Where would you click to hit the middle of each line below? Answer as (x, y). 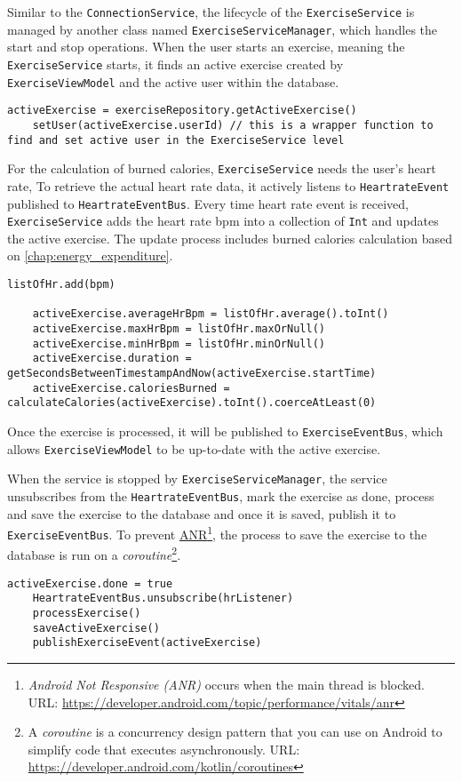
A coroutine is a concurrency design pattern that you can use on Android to (235, 732)
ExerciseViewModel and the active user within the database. (173, 81)
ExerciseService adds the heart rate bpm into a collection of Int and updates (223, 221)
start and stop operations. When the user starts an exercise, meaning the (206, 47)
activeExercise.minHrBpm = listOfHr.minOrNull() (179, 343)
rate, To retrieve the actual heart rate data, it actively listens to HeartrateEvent (228, 185)
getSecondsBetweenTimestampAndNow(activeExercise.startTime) (192, 373)
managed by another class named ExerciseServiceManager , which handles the (223, 29)
